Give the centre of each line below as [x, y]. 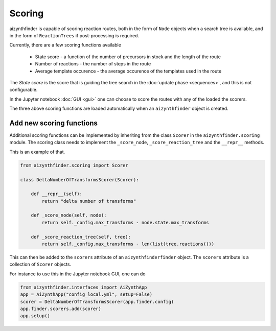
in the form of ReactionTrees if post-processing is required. [74, 35]
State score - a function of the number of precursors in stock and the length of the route [128, 57]
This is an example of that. [37, 152]
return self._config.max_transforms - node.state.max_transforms [125, 222]
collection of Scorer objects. [40, 264]
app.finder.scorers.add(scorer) [61, 309]
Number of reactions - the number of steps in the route [93, 64]
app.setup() [35, 316]
